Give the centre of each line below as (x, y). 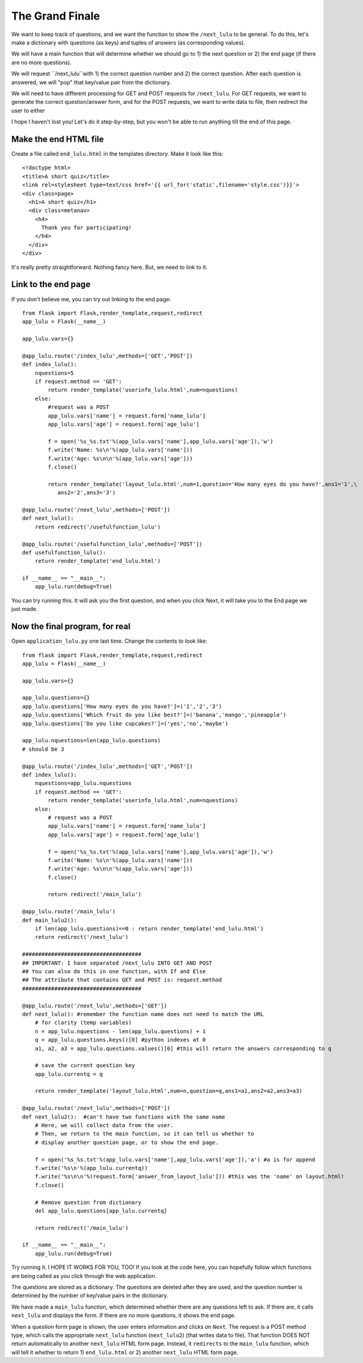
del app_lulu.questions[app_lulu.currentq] (101, 1211)
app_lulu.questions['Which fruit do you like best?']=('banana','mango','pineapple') (154, 715)
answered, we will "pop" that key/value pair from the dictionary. (91, 82)
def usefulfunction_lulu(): (64, 552)
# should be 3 (43, 749)
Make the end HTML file (57, 139)
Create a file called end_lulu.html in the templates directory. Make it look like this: (117, 153)
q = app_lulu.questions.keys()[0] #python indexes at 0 (120, 1040)
